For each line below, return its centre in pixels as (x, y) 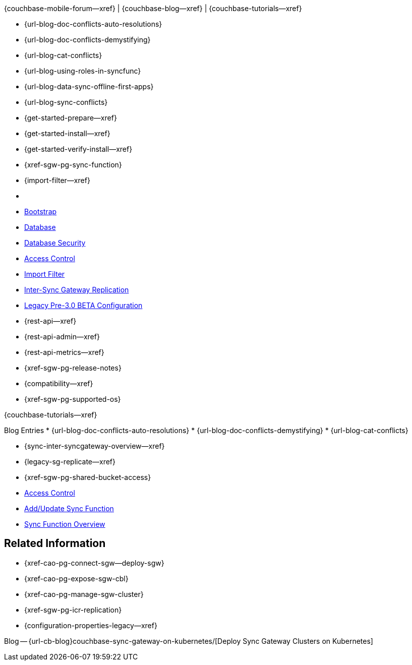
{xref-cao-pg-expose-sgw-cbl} (76, 578)
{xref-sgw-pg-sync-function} (73, 165)
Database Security (55, 243)
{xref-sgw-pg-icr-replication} (73, 610)
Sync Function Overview (65, 524)
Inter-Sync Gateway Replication (77, 290)
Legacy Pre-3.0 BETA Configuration (83, 305)
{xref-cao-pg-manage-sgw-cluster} (84, 594)
